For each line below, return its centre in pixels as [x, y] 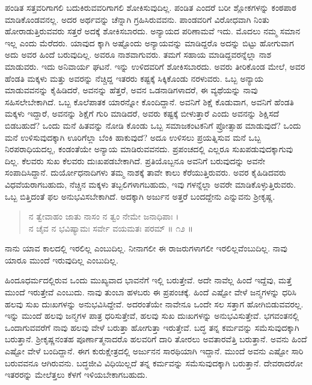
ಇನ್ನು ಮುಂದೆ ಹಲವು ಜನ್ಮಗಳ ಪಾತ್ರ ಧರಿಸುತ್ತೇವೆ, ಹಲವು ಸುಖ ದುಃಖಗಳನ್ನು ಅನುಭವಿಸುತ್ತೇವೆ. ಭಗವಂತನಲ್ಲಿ [152, 316]
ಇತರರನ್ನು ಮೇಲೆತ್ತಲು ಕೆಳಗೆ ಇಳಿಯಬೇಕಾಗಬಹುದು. [76, 374]
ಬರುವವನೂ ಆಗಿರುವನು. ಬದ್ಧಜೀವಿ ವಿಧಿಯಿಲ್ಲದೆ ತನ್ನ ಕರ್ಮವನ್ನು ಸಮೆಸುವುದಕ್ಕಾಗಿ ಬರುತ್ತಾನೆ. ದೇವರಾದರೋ [154, 362]
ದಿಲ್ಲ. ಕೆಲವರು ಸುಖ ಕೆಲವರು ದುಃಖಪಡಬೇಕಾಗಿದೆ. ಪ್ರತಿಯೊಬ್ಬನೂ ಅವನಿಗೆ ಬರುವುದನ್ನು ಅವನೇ [135, 160]
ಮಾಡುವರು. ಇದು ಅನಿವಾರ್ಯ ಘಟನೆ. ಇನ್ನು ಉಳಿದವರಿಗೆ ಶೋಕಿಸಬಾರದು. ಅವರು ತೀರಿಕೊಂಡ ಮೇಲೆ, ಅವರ [155, 66]
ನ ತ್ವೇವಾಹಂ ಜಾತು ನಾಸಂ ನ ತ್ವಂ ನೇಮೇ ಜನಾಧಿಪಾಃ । [104, 216]
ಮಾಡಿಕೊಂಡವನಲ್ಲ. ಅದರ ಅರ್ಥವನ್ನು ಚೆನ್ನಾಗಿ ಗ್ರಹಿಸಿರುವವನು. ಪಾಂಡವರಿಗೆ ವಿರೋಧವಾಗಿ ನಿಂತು [137, 19]
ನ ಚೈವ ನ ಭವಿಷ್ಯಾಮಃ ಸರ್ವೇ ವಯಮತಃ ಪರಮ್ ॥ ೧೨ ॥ [111, 228]
